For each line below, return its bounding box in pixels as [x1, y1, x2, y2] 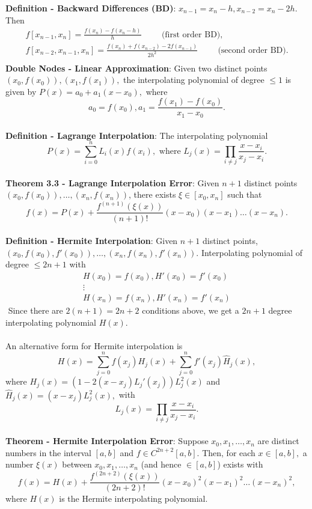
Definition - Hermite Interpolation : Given [5, 234, 178, 247]
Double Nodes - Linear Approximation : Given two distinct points [5, 61, 268, 74]
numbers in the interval [5, 446, 91, 459]
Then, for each [202, 446, 255, 459]
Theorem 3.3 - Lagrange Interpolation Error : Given [5, 176, 219, 189]
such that [227, 188, 262, 201]
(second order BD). [218, 46, 289, 55]
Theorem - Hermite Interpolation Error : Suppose [5, 434, 209, 447]
